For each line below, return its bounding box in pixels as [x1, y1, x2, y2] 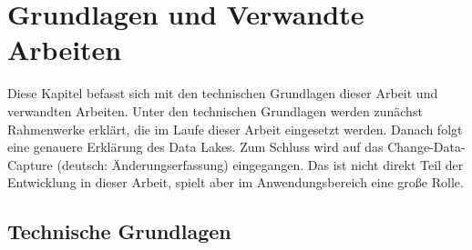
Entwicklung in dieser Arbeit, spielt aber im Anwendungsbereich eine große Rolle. [7, 173, 464, 192]
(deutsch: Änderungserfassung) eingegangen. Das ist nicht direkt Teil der [56, 155, 464, 174]
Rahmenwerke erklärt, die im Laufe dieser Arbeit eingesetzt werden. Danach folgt [7, 119, 463, 138]
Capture [7, 155, 53, 174]
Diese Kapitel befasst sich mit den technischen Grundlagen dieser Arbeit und [7, 84, 438, 103]
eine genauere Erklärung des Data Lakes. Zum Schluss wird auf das [7, 137, 384, 156]
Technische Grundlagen [7, 217, 231, 245]
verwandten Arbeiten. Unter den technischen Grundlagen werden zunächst [7, 101, 423, 120]
